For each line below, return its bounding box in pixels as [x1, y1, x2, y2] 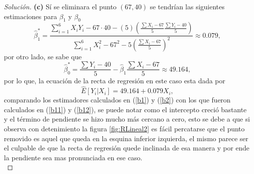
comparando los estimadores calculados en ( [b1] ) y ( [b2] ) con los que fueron [4, 95, 231, 105]
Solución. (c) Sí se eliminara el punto [4, 1, 117, 11]
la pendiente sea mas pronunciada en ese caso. [4, 152, 143, 162]
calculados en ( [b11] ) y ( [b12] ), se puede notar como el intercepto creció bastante [4, 104, 247, 114]
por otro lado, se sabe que [4, 51, 82, 61]
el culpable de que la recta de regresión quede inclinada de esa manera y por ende [4, 143, 250, 153]
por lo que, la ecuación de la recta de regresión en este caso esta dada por [4, 75, 226, 86]
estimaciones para [4, 11, 57, 21]
